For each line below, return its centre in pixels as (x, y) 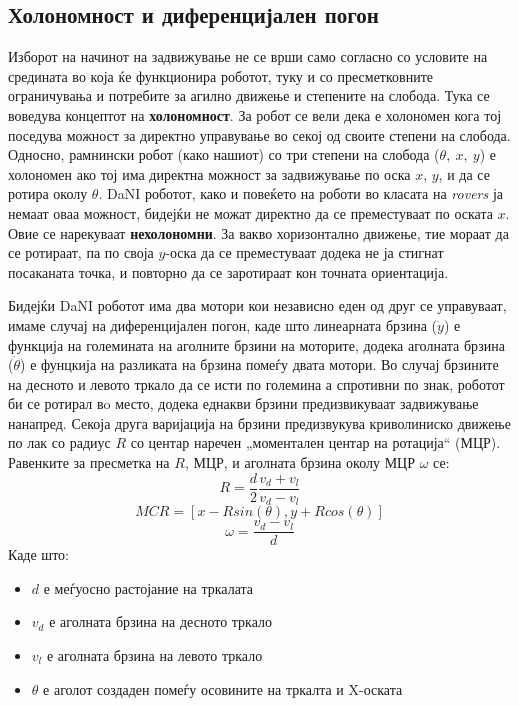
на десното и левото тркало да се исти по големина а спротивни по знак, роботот (256, 383)
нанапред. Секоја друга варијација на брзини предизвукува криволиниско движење (259, 422)
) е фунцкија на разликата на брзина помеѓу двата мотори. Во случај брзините (259, 364)
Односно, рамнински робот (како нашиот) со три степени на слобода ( (224, 154)
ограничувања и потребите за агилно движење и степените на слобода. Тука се (249, 95)
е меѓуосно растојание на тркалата (148, 587)
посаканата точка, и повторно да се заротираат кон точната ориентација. (228, 271)
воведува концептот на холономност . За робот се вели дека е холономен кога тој (255, 114)
